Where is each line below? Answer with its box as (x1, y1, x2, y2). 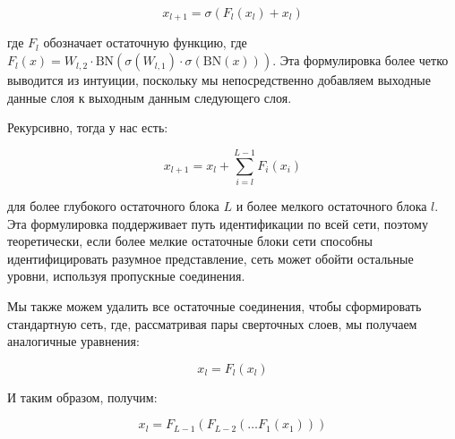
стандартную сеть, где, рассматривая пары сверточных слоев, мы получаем (7, 314, 417, 333)
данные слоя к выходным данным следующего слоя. (7, 88, 292, 106)
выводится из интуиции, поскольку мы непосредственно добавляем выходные (7, 71, 431, 89)
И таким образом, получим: (7, 387, 158, 406)
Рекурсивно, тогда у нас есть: (7, 118, 168, 137)
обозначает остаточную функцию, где (43, 33, 247, 52)
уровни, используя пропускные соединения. (7, 266, 245, 285)
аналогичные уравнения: (7, 332, 140, 350)
